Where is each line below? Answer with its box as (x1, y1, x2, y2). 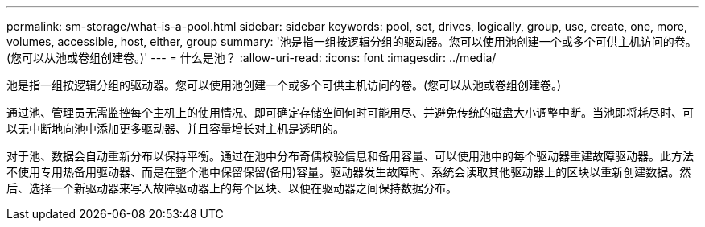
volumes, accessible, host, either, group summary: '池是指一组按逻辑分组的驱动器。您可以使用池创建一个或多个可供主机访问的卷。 (6, 35, 697, 48)
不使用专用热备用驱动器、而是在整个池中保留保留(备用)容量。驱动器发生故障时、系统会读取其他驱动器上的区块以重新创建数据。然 (6, 165, 691, 179)
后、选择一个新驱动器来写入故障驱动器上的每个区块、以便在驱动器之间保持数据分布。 (6, 181, 457, 195)
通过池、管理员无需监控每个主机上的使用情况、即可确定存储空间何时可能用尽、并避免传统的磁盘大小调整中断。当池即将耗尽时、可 (6, 105, 694, 119)
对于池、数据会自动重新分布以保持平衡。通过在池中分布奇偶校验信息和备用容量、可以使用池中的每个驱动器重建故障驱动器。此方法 (6, 149, 694, 163)
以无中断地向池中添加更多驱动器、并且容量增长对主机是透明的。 (6, 122, 344, 135)
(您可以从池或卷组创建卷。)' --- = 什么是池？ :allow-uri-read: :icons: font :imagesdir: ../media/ (6, 51, 497, 64)
